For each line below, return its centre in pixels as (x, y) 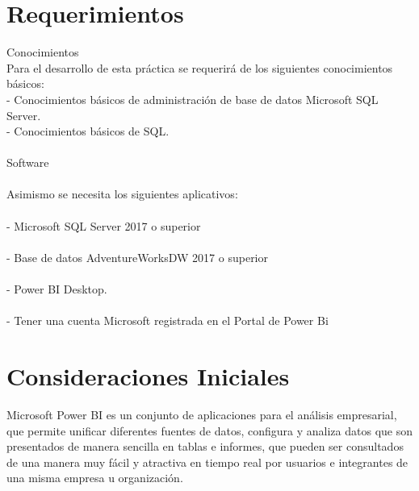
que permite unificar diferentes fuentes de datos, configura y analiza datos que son (209, 430)
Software (28, 162)
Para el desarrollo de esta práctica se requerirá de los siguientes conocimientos (200, 67)
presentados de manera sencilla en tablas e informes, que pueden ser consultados (205, 446)
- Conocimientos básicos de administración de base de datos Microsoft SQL (193, 99)
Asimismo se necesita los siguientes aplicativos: (122, 194)
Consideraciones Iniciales (148, 376)
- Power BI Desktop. (57, 289)
